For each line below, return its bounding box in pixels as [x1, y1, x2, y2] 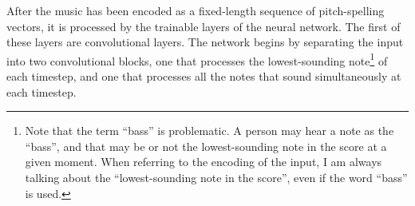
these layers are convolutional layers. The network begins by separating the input [6, 34, 404, 50]
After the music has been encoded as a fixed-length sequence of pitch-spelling [6, 2, 385, 18]
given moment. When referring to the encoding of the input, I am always [25, 153, 382, 170]
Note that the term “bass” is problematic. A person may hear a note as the [25, 122, 394, 139]
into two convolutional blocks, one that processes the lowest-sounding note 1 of [6, 50, 388, 69]
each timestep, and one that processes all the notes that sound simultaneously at [6, 68, 401, 85]
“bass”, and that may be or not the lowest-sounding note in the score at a [25, 137, 387, 154]
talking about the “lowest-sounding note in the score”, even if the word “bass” [25, 169, 408, 185]
